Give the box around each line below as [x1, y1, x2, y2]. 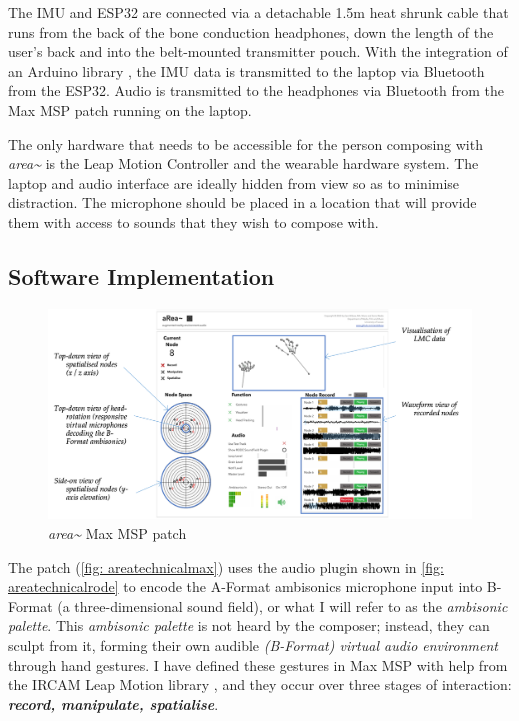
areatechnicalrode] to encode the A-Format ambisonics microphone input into [8, 576, 483, 597]
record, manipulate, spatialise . [8, 693, 219, 714]
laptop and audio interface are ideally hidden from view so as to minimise [8, 172, 460, 193]
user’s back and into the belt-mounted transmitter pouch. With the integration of [8, 41, 508, 62]
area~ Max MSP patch [48, 523, 187, 544]
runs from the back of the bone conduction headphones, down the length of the [8, 21, 494, 42]
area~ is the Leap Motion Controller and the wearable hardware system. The [8, 153, 479, 174]
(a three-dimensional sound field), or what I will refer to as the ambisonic [57, 595, 508, 616]
